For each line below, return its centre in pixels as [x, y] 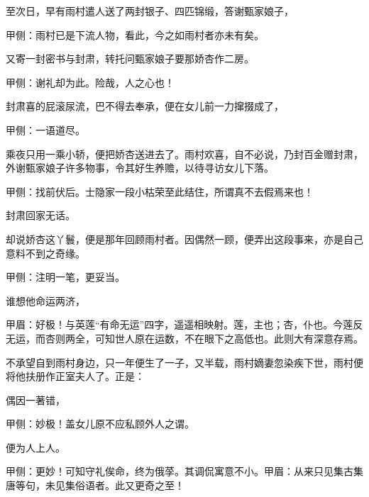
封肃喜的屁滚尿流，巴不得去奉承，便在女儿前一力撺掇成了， [145, 106]
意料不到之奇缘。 [45, 253]
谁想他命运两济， [45, 300]
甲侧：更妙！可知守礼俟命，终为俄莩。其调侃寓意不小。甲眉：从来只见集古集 [184, 471]
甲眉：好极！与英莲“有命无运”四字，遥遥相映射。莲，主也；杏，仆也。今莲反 [184, 324]
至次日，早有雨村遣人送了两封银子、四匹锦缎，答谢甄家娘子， [150, 11]
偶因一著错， [35, 400]
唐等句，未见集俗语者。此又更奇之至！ [95, 485]
